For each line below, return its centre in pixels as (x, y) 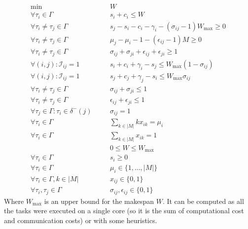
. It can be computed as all (203, 201)
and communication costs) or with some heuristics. (81, 220)
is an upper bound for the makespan (99, 201)
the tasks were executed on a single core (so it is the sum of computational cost (124, 211)
